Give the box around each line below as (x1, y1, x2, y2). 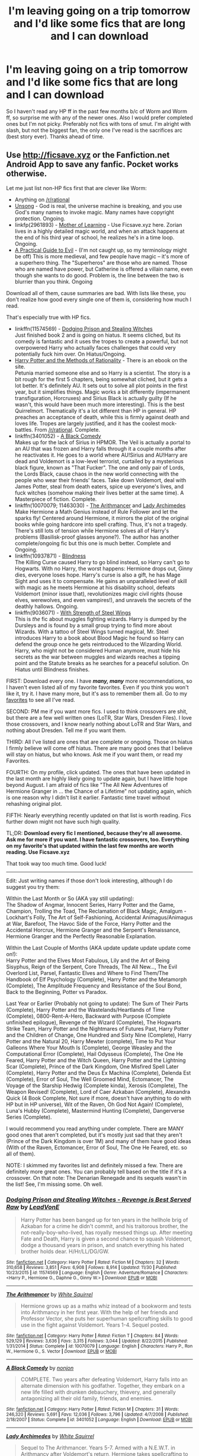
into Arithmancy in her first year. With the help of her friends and (20, 1309, 179, 1316)
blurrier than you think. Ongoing (14, 278, 93, 285)
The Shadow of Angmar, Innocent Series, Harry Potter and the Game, (6, 901, 175, 908)
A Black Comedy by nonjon (6, 1365, 74, 1372)
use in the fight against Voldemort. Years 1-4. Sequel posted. (20, 1321, 169, 1328)
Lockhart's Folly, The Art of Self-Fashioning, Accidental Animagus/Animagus (6, 913, 193, 921)
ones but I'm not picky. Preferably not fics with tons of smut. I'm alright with (6, 120, 191, 127)
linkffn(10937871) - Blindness (14, 552, 86, 559)
